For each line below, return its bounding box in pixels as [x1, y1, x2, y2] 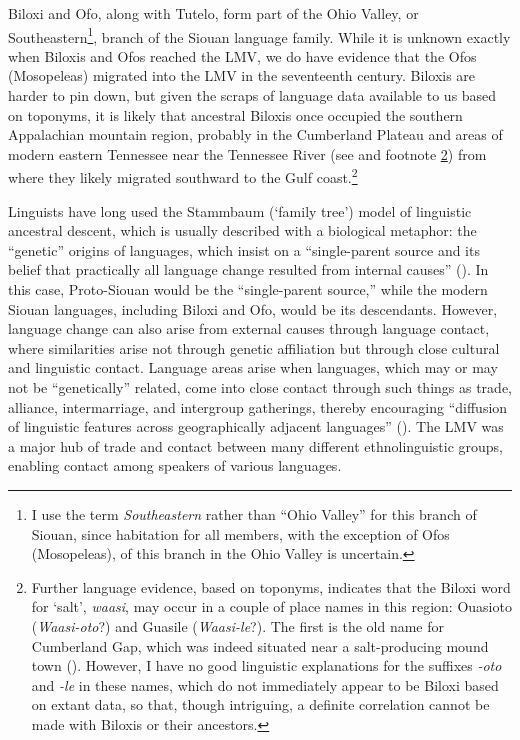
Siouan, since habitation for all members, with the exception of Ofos [31, 523, 450, 544]
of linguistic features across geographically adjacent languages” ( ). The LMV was [8, 416, 504, 437]
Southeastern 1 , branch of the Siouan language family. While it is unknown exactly [8, 23, 511, 47]
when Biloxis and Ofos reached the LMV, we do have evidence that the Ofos [8, 45, 477, 66]
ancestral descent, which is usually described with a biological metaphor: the [8, 220, 477, 241]
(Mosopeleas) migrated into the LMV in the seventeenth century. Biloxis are [8, 65, 476, 86]
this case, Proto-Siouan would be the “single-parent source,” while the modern [8, 279, 488, 300]
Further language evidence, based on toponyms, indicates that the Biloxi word [31, 576, 511, 597]
